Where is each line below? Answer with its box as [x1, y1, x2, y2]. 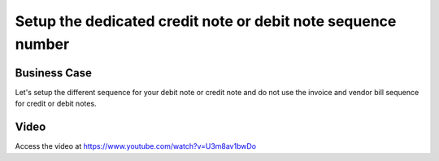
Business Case [15, 66, 93, 80]
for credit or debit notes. [15, 98, 97, 109]
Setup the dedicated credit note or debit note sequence [15, 12, 397, 30]
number [15, 35, 70, 53]
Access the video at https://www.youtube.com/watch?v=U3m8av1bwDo [15, 141, 256, 151]
